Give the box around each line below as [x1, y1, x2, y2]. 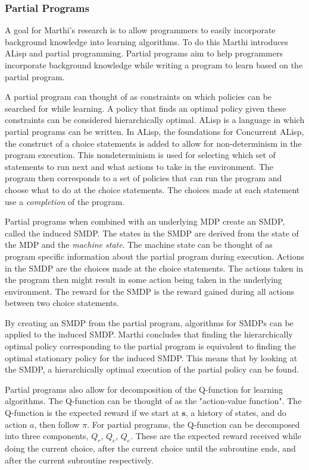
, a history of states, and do [185, 406, 286, 419]
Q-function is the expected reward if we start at [5, 406, 179, 419]
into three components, [5, 430, 89, 442]
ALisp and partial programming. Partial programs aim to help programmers [5, 47, 283, 59]
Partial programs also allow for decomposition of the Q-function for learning [5, 383, 283, 395]
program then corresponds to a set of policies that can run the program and [5, 172, 282, 184]
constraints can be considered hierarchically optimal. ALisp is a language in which [5, 113, 305, 126]
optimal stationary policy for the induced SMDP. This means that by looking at [5, 351, 298, 364]
